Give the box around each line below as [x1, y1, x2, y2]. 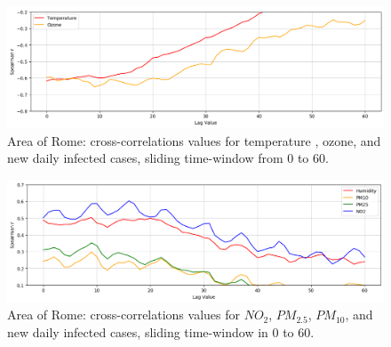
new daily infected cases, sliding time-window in [7, 323, 268, 342]
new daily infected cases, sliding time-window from [7, 149, 283, 167]
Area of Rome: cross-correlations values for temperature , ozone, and [7, 131, 381, 149]
